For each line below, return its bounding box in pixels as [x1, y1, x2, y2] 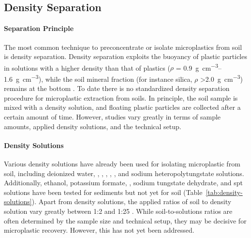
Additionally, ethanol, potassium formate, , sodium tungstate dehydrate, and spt [4, 178, 243, 188]
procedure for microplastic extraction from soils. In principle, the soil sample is [4, 92, 238, 103]
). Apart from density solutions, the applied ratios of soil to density [31, 196, 232, 207]
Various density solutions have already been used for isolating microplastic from [4, 159, 240, 169]
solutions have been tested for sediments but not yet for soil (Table [4, 187, 203, 197]
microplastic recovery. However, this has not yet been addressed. [4, 225, 194, 235]
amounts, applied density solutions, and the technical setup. [4, 121, 181, 131]
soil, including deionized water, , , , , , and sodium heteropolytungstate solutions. [4, 168, 244, 178]
